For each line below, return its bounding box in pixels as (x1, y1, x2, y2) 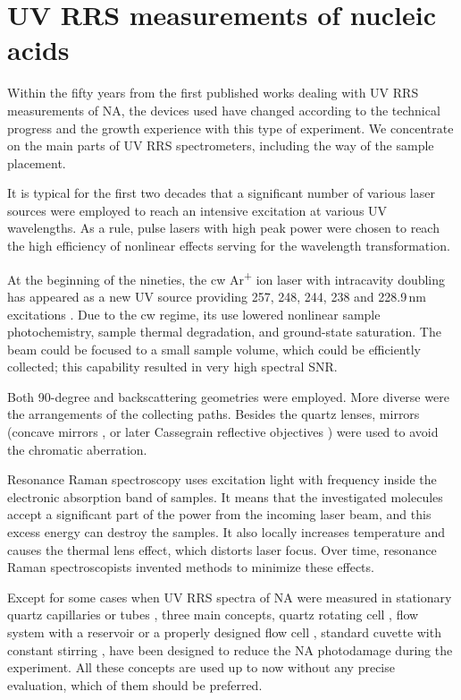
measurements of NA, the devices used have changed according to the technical (7, 100, 440, 119)
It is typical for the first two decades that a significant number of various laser (7, 184, 435, 202)
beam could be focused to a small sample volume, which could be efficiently (7, 339, 421, 358)
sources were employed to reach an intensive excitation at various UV (7, 201, 388, 219)
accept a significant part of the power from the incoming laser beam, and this (7, 505, 432, 524)
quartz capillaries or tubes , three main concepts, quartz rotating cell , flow (7, 605, 419, 624)
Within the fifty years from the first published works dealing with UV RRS (7, 83, 419, 102)
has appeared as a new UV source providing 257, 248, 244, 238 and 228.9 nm (7, 286, 426, 305)
